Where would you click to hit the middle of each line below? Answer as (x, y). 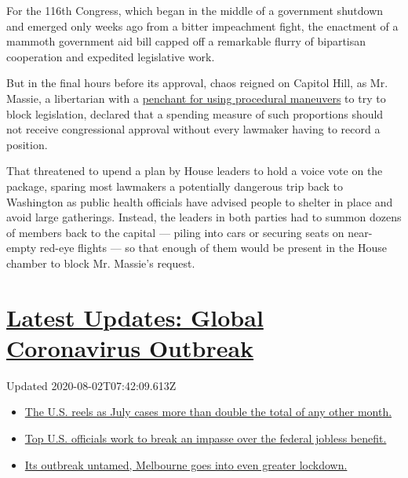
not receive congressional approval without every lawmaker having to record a (193, 129)
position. (27, 144)
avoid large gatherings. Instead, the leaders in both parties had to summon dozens (204, 217)
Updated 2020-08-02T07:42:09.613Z (91, 385)
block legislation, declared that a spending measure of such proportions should (195, 113)
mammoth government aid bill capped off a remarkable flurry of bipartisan (186, 41)
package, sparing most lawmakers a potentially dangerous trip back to (175, 186)
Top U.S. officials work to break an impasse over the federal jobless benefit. (206, 438)
